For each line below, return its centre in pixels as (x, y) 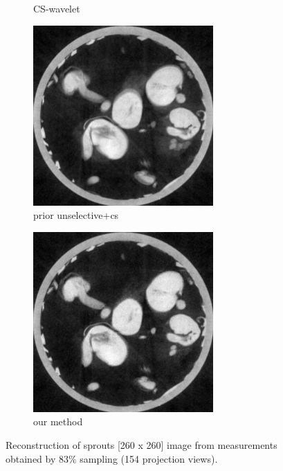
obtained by (31, 458)
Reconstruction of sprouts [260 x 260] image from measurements (141, 444)
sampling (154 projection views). (149, 458)
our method (58, 421)
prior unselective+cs (76, 215)
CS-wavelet (57, 8)
